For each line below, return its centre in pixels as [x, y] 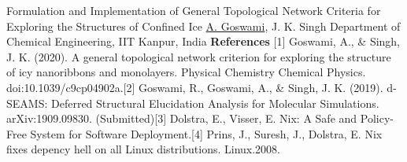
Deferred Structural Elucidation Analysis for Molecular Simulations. [215, 103]
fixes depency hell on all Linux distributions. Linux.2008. [143, 149]
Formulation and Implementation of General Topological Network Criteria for [194, 10]
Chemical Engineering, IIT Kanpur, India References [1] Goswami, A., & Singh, [203, 41]
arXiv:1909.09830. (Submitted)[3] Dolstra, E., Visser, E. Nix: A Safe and [182, 118]
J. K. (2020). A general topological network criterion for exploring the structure [199, 56]
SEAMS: [27, 103]
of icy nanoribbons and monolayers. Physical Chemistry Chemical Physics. [186, 72]
